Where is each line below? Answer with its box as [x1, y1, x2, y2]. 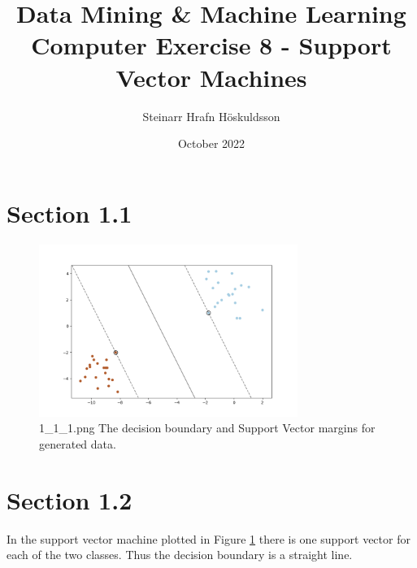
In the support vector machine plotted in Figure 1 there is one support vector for [7, 530, 410, 547]
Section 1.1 [7, 196, 132, 229]
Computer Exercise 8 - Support [31, 28, 392, 62]
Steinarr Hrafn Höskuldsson [142, 107, 280, 124]
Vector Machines [115, 60, 307, 93]
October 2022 [177, 135, 245, 152]
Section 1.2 [7, 483, 132, 516]
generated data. [39, 435, 116, 452]
